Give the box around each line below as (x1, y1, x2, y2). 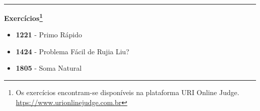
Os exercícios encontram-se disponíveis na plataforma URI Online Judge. (15, 87, 239, 98)
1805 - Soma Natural (15, 63, 82, 73)
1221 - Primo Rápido (15, 29, 82, 40)
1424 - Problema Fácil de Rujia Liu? (15, 46, 129, 56)
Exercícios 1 (4, 11, 43, 23)
